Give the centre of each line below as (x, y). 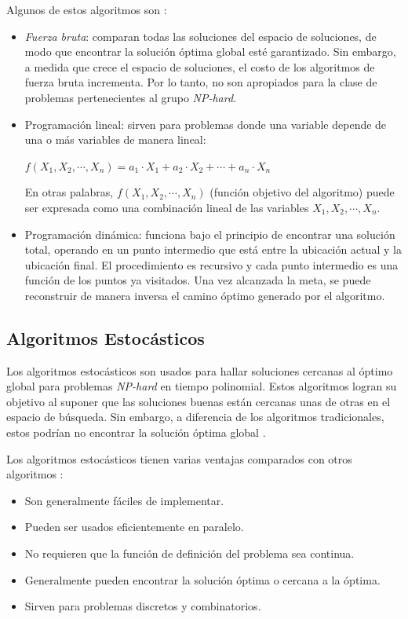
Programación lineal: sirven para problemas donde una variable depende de (206, 124)
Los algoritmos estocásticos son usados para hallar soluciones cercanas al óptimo (200, 370)
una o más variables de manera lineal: (115, 139)
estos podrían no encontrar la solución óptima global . (136, 432)
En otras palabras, (69, 192)
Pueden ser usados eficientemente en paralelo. (134, 527)
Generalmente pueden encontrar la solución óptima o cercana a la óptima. (202, 579)
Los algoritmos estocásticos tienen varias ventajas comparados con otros (179, 458)
